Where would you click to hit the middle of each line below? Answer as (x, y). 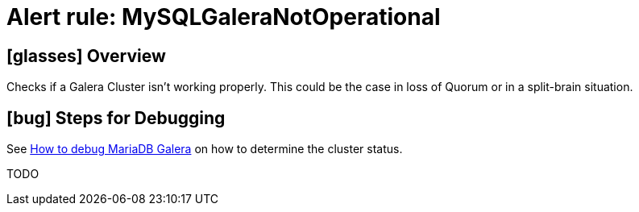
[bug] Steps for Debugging (116, 118)
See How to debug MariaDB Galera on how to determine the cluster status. (205, 149)
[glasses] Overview (86, 56)
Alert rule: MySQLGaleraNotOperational (224, 17)
